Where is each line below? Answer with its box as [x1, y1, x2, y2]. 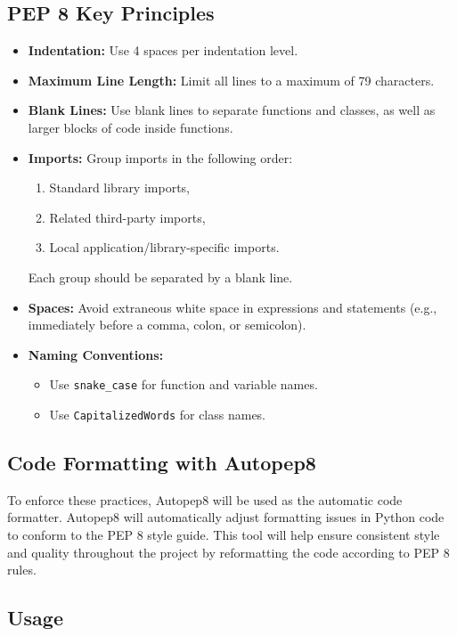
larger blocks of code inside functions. [28, 118, 233, 136]
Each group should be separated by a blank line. [28, 267, 293, 286]
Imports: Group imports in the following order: [28, 148, 293, 167]
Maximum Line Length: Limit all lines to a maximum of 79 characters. [28, 70, 435, 89]
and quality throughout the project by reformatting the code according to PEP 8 [7, 542, 450, 561]
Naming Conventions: [28, 345, 164, 363]
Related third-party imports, [49, 208, 206, 226]
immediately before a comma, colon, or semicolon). [28, 315, 306, 334]
